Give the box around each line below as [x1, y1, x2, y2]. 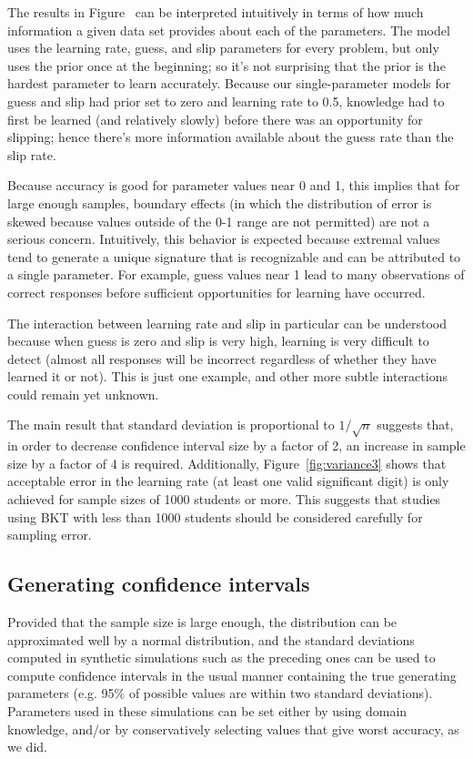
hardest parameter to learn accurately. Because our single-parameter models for [7, 74, 451, 93]
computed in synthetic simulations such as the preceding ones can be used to [7, 648, 436, 667]
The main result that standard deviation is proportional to [7, 415, 335, 434]
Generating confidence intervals [7, 570, 310, 598]
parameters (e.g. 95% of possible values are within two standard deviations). [7, 683, 433, 703]
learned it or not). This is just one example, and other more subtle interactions [7, 367, 448, 386]
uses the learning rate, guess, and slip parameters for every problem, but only [7, 38, 439, 57]
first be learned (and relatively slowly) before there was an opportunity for [7, 109, 423, 128]
